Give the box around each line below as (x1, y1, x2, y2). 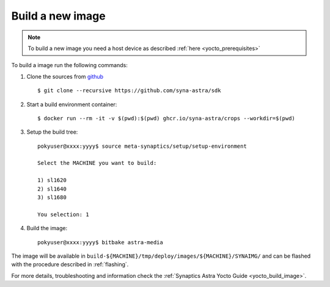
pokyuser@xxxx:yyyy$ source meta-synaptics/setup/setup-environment (37, 142, 247, 150)
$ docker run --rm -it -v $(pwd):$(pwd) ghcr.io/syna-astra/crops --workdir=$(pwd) (37, 115, 296, 122)
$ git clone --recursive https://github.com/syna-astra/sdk (37, 87, 221, 94)
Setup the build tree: (26, 128, 78, 136)
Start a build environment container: (26, 101, 117, 108)
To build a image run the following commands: (11, 62, 128, 69)
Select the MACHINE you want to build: (37, 159, 157, 167)
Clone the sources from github (26, 73, 104, 80)
